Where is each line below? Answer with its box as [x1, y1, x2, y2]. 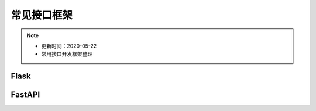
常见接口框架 [11, 9, 73, 22]
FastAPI [11, 90, 40, 100]
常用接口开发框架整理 [41, 51, 93, 58]
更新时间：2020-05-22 [41, 42, 97, 49]
